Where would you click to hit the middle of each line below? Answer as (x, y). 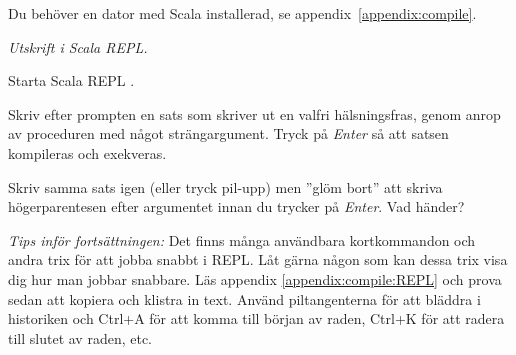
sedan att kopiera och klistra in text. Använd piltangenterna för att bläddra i (244, 298)
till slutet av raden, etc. (80, 337)
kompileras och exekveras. (87, 152)
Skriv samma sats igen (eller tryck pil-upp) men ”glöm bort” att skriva (225, 186)
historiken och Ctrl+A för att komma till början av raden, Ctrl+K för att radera (256, 318)
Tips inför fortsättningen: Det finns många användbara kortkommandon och (242, 239)
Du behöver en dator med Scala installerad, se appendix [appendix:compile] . (242, 13)
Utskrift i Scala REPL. (78, 46)
